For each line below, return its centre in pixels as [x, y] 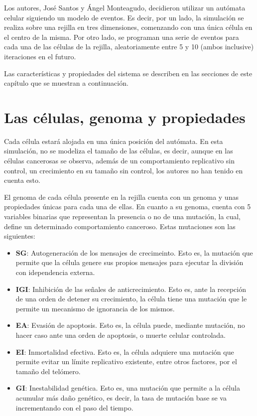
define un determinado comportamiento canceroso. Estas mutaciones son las [120, 226]
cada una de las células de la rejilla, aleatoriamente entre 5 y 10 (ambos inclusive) [129, 47]
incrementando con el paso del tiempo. [74, 407]
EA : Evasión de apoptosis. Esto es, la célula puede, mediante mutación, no [130, 325]
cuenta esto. [22, 180]
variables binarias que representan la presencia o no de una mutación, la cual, [122, 216]
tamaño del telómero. [48, 371]
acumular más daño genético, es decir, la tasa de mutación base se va [121, 397]
